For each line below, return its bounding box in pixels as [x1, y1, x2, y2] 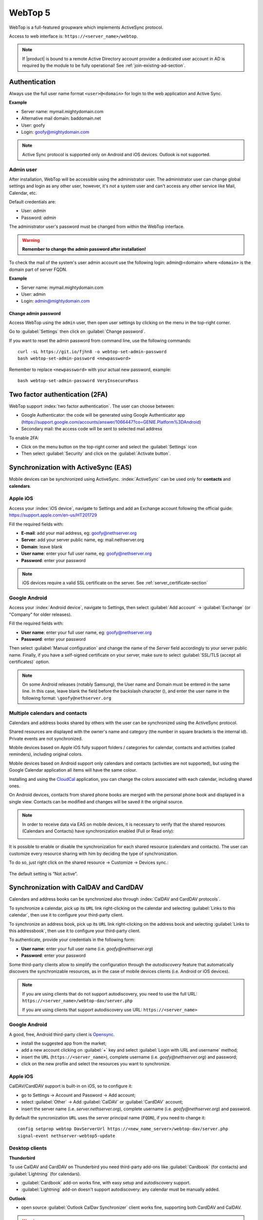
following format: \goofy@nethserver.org [22, 695, 112, 701]
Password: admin [21, 215, 56, 221]
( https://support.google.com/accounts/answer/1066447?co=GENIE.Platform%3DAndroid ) [21, 419, 202, 425]
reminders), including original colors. [9, 752, 83, 757]
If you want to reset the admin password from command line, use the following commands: [9, 337, 192, 344]
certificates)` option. [9, 659, 50, 665]
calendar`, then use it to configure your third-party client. [9, 912, 124, 918]
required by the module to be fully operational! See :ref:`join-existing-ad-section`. [22, 62, 186, 68]
